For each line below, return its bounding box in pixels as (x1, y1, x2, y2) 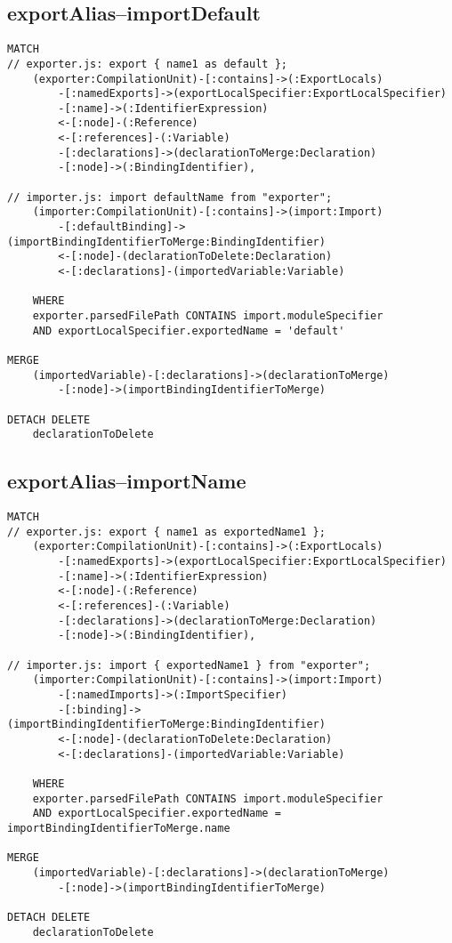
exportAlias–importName (7, 467, 246, 495)
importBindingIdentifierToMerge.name (7, 821, 230, 834)
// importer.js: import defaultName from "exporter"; (7, 190, 333, 204)
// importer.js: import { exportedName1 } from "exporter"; (7, 658, 371, 672)
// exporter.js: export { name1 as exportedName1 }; (7, 525, 326, 538)
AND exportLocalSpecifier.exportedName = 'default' (32, 324, 345, 337)
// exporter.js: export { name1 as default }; (7, 57, 287, 70)
